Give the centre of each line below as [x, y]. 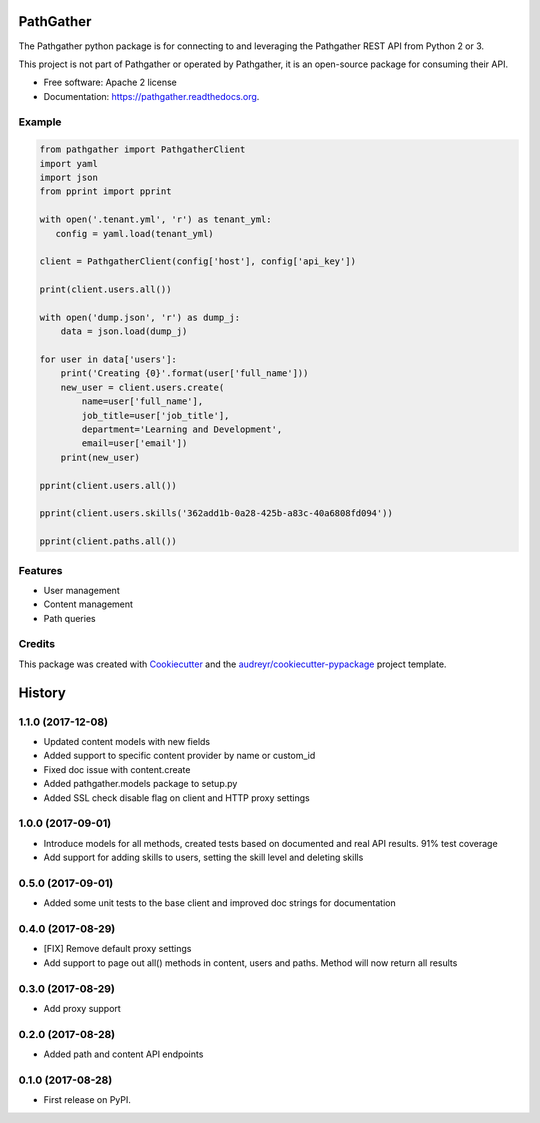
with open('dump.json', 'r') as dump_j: [139, 317]
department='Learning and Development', [182, 429]
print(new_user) [100, 457]
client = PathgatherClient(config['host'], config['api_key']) [198, 261]
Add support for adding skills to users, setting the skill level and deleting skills [203, 857]
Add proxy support [82, 1008]
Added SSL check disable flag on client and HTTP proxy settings [176, 797]
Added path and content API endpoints [123, 1054]
